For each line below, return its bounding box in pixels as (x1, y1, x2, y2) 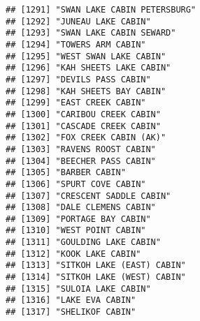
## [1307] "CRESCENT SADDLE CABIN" (6, 191, 171, 201)
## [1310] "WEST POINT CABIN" (6, 225, 146, 236)
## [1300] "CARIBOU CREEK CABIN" (6, 109, 161, 119)
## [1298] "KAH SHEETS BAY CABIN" (6, 86, 166, 96)
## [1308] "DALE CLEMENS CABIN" (6, 202, 156, 213)
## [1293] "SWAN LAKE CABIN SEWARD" (6, 28, 176, 38)
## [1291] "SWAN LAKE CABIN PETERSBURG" (6, 5, 197, 15)
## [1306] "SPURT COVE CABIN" (6, 179, 146, 189)
